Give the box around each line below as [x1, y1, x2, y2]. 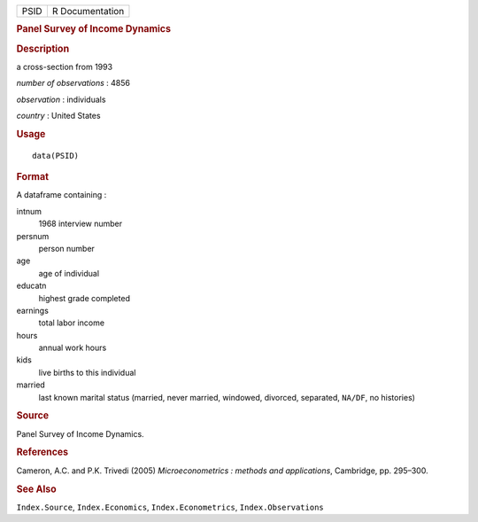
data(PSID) [32, 151, 80, 160]
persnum [16, 230, 50, 241]
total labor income [38, 317, 105, 328]
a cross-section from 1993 [16, 61, 113, 72]
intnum [16, 206, 42, 216]
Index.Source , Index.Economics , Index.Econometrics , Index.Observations [16, 502, 324, 512]
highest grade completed [38, 292, 130, 303]
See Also [16, 483, 57, 495]
